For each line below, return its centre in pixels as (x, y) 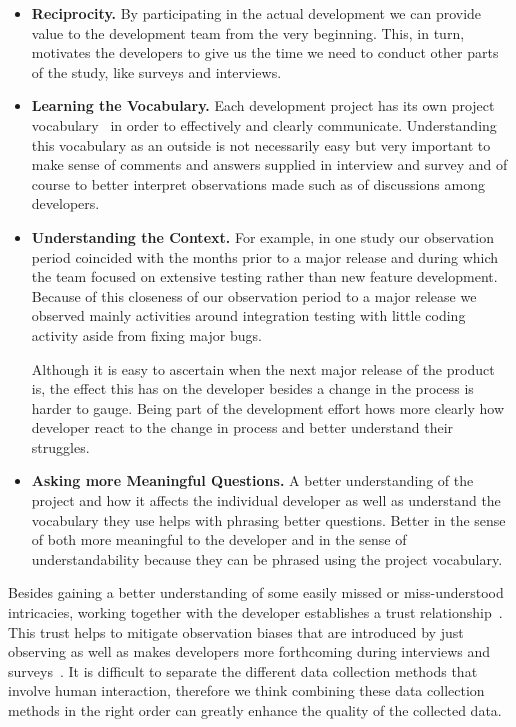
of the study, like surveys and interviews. (156, 71)
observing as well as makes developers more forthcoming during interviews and (249, 651)
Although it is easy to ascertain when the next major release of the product (263, 368)
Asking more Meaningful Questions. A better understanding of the (252, 480)
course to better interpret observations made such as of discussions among (258, 183)
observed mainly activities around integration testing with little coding (248, 315)
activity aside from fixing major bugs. (146, 334)
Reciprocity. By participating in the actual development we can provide (256, 13)
